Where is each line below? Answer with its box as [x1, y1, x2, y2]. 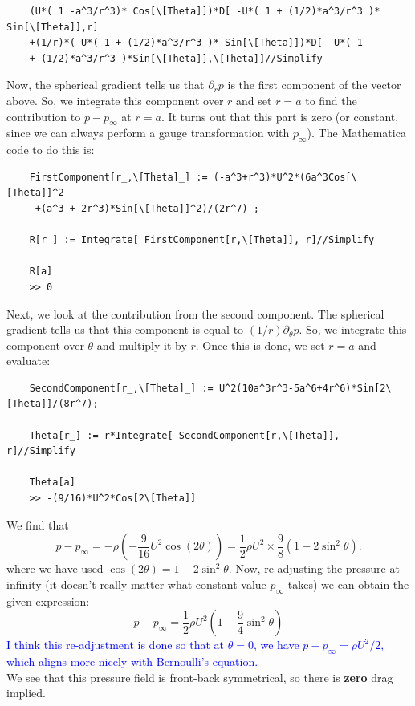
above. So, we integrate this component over [6, 91, 224, 108]
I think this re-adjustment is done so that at [6, 636, 225, 653]
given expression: [6, 592, 90, 609]
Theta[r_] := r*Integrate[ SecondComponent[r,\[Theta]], [29, 429, 340, 441]
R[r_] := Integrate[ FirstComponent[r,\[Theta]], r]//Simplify [29, 234, 375, 246]
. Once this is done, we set [195, 336, 325, 353]
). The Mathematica [307, 124, 406, 141]
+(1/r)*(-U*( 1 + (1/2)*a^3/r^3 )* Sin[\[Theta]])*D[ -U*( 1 [29, 37, 363, 49]
